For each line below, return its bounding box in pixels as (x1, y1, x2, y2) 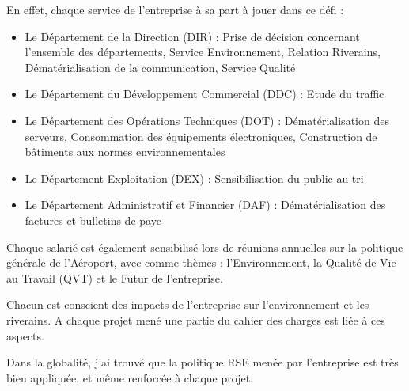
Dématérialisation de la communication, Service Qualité (25, 59, 296, 75)
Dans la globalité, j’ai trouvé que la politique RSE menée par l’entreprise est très (6, 354, 399, 370)
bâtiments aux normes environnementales (25, 143, 225, 160)
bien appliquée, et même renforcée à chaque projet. (6, 369, 253, 385)
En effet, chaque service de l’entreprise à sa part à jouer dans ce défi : (6, 2, 344, 17)
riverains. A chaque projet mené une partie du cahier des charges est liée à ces (6, 311, 385, 328)
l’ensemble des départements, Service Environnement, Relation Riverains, (25, 44, 381, 60)
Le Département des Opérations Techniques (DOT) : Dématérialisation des (25, 112, 389, 128)
